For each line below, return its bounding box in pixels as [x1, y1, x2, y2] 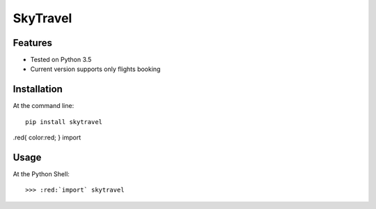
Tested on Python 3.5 [30, 56, 92, 64]
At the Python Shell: [13, 170, 70, 178]
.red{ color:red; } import [13, 133, 81, 142]
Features [13, 37, 52, 49]
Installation [13, 84, 63, 95]
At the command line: [13, 102, 75, 110]
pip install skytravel [25, 118, 103, 125]
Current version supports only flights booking [30, 65, 161, 73]
